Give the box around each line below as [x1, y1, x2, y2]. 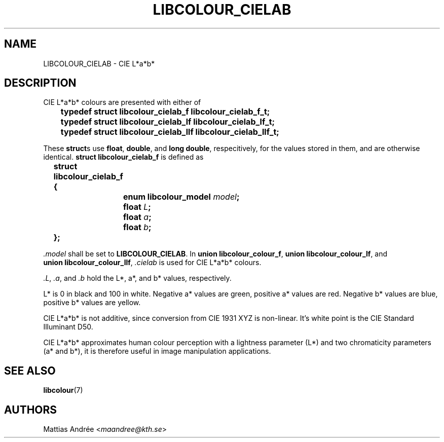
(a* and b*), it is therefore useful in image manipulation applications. [43, 347, 271, 356]
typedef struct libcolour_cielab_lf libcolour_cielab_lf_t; [60, 117, 275, 127]
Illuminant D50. [43, 322, 93, 331]
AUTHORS [4, 403, 57, 416]
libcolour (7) [43, 386, 83, 395]
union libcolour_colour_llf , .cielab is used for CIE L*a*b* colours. [43, 258, 262, 267]
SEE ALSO [4, 364, 56, 377]
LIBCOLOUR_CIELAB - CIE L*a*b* [43, 59, 155, 68]
